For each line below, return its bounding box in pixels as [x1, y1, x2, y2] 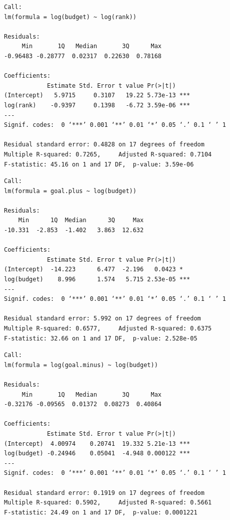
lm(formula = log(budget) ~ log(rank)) [4, 13, 136, 21]
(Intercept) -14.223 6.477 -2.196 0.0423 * [4, 266, 183, 273]
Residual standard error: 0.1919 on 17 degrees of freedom [4, 489, 204, 496]
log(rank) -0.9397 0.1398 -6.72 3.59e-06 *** [4, 101, 190, 109]
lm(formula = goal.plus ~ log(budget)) [4, 187, 136, 195]
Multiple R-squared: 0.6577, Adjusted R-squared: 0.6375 [4, 325, 212, 332]
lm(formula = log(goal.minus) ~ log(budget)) [4, 361, 158, 369]
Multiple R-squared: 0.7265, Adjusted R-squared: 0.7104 [4, 150, 212, 158]
